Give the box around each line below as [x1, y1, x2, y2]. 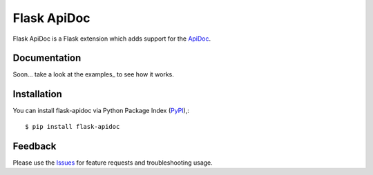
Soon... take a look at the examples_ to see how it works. [12, 70, 174, 79]
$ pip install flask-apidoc [25, 123, 120, 130]
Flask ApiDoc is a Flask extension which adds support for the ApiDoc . [12, 34, 211, 43]
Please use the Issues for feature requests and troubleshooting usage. [12, 158, 213, 167]
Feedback [12, 140, 57, 152]
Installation [12, 88, 62, 100]
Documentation [12, 52, 82, 64]
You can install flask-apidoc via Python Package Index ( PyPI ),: [12, 107, 190, 115]
